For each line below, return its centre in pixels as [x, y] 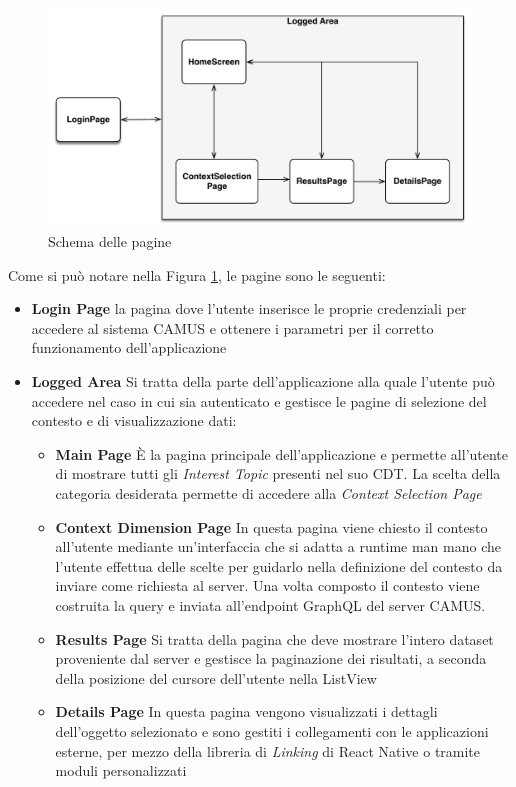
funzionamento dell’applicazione [129, 347]
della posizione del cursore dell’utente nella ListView [216, 677]
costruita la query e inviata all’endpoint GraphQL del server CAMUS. [270, 604]
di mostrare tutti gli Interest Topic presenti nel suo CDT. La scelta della [278, 473]
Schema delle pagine [110, 241]
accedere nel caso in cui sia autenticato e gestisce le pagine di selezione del [259, 400]
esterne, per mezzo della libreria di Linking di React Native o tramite [268, 750]
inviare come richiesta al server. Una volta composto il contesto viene [267, 585]
